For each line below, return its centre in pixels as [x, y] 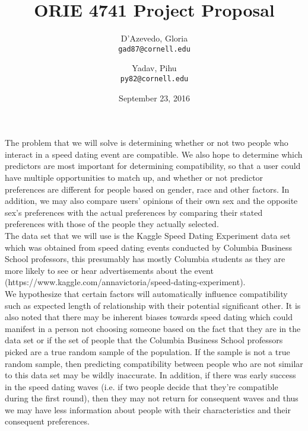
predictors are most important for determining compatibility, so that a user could [153, 166]
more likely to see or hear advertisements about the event [109, 270]
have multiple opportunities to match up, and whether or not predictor [134, 177]
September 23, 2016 [154, 98]
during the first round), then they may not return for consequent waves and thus [152, 398]
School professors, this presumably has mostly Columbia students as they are [145, 259]
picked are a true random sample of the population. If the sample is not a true [147, 351]
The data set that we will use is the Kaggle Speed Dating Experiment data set [148, 235]
